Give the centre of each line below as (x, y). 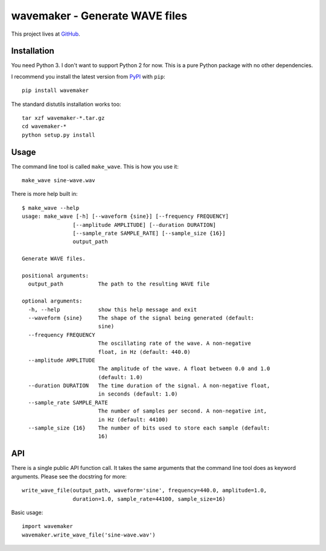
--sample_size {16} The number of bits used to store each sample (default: (149, 428)
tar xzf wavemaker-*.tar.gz (63, 118)
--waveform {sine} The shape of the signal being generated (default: (141, 318)
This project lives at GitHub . (46, 34)
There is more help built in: (44, 194)
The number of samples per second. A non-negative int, (183, 411)
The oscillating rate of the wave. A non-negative (174, 344)
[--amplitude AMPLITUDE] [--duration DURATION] (145, 225)
